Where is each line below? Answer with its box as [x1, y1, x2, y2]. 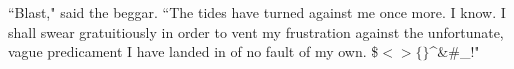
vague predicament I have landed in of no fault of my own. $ [8, 41, 379, 62]
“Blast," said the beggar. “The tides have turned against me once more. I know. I [8, 2, 506, 22]
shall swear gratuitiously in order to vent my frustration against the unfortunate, [8, 21, 504, 42]
